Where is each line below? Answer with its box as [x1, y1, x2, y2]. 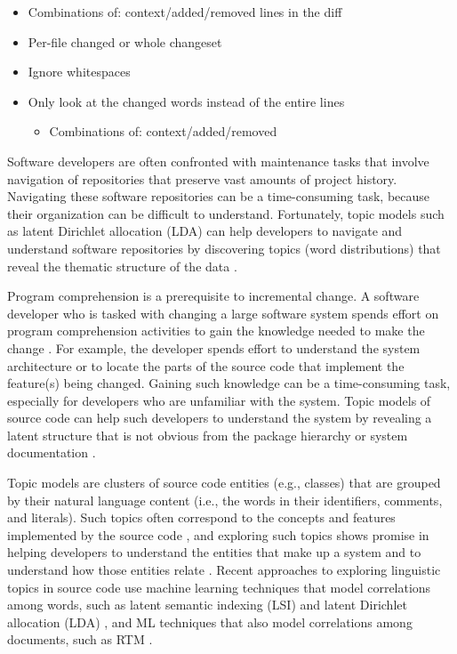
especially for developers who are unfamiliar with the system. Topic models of [7, 391, 431, 409]
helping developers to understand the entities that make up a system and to [7, 543, 421, 561]
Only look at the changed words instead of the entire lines [28, 92, 345, 110]
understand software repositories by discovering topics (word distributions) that [7, 238, 441, 257]
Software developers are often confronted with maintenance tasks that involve [7, 151, 429, 170]
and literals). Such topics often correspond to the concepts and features [7, 508, 396, 527]
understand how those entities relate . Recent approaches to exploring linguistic [7, 561, 441, 579]
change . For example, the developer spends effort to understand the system [7, 338, 421, 357]
